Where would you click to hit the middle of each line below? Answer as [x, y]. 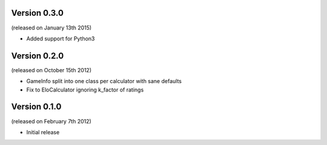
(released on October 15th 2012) [51, 70]
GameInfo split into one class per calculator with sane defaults [104, 81]
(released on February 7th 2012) [51, 121]
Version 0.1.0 [36, 107]
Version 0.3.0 [37, 13]
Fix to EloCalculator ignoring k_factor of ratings [85, 90]
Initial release [43, 132]
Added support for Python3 [61, 39]
